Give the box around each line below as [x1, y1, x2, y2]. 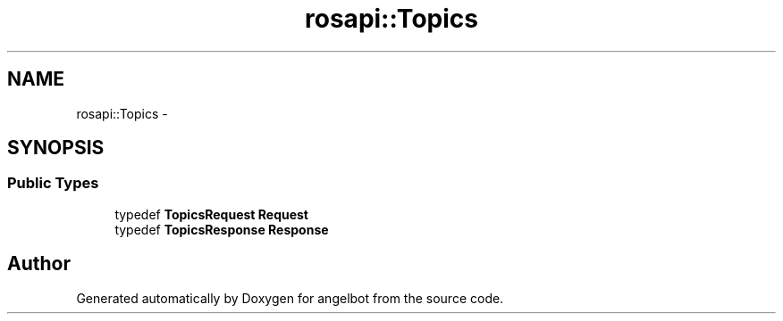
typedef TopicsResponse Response [114, 221, 329, 237]
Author [7, 252, 71, 276]
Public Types [7, 174, 99, 193]
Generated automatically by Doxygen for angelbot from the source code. [76, 290, 504, 306]
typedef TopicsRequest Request [114, 206, 308, 222]
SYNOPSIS [7, 136, 105, 160]
